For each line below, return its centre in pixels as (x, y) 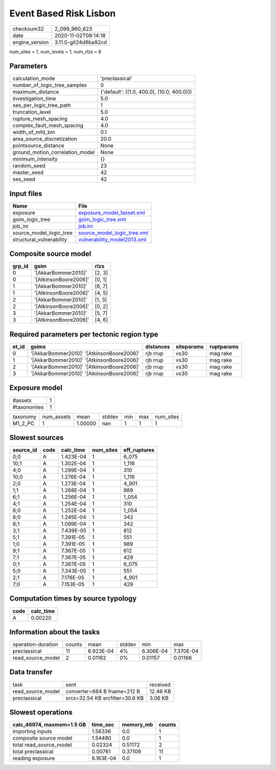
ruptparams (224, 347)
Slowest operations (41, 712)
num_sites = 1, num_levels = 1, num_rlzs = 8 (55, 52)
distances (158, 347)
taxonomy (25, 416)
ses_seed (24, 179)
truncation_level (32, 112)
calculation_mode (34, 78)
